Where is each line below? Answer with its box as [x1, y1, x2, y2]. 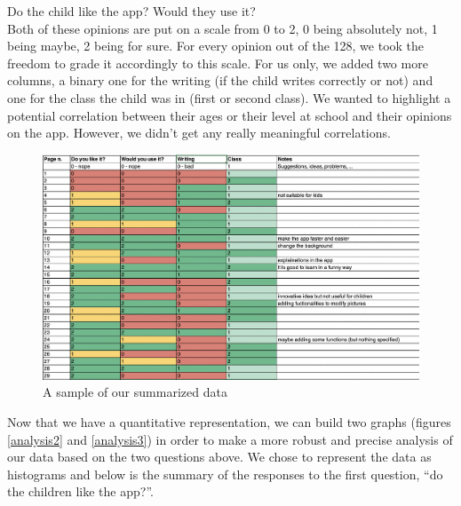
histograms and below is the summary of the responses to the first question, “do [7, 464, 443, 483]
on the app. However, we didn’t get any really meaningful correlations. [7, 123, 391, 142]
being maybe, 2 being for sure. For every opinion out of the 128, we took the [7, 36, 425, 55]
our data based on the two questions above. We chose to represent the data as [7, 447, 432, 466]
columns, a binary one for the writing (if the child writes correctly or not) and [7, 71, 433, 90]
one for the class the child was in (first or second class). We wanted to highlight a [7, 88, 451, 107]
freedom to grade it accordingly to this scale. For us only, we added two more [7, 53, 428, 72]
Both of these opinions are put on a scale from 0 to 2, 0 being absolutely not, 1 [7, 19, 438, 37]
